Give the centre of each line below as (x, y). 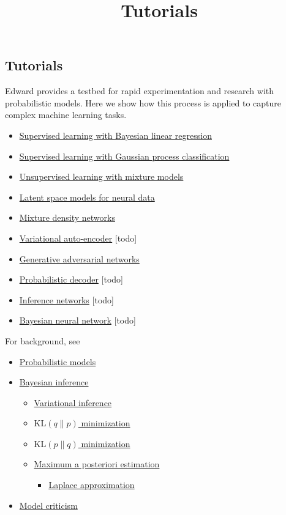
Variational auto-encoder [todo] (78, 238)
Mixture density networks (67, 217)
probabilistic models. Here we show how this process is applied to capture (143, 102)
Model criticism (48, 505)
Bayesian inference (54, 382)
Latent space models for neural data (87, 197)
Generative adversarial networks (79, 258)
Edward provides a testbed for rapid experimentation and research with (140, 91)
